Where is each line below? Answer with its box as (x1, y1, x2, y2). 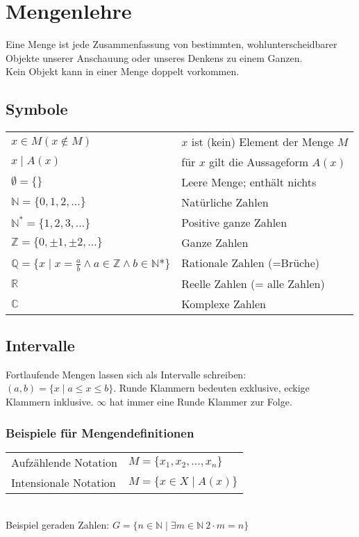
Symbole (6, 98, 68, 120)
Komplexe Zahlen (181, 295, 267, 312)
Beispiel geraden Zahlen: (6, 518, 110, 532)
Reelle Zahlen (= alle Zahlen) (181, 275, 325, 291)
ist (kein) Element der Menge (191, 134, 334, 150)
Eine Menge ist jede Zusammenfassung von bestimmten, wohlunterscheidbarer (6, 37, 337, 51)
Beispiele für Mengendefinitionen (6, 424, 194, 441)
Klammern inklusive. (6, 394, 94, 409)
